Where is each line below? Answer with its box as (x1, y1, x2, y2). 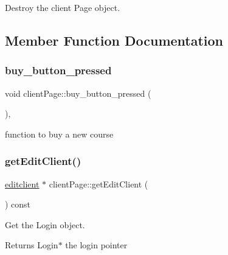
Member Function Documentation (5, 30, 224, 49)
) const (5, 198, 31, 211)
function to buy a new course (5, 127, 114, 140)
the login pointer (65, 239, 128, 251)
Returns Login (5, 239, 58, 251)
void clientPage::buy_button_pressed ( (5, 86, 151, 99)
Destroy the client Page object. (5, 1, 120, 13)
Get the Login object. (5, 218, 85, 231)
